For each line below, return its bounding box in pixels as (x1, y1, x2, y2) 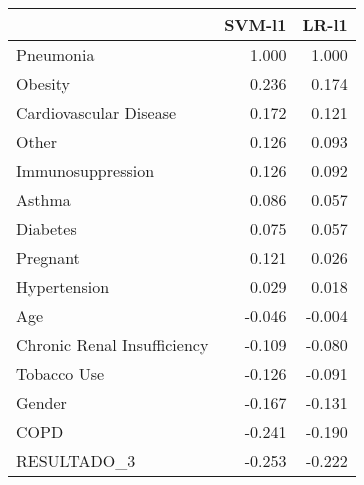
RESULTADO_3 (16, 449, 136, 472)
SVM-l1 (224, 13, 287, 36)
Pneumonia (16, 43, 95, 66)
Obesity (16, 72, 70, 95)
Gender (16, 391, 67, 414)
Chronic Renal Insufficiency (16, 333, 209, 356)
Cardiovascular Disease (16, 101, 177, 124)
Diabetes (16, 217, 77, 240)
